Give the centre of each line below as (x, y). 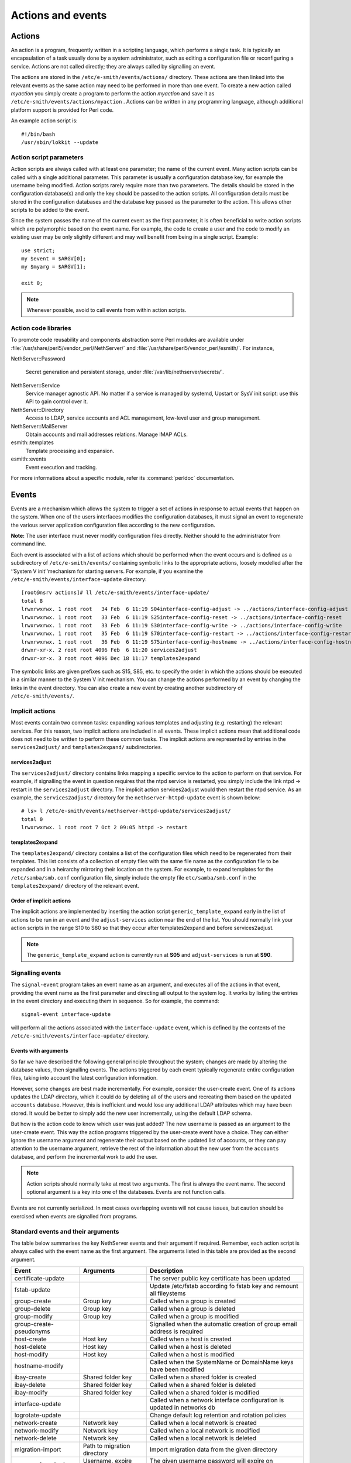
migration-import (38, 1450)
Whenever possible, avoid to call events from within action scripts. (106, 310)
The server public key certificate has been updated (220, 1279)
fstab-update (32, 1290)
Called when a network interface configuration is (217, 1400)
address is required (176, 1331)
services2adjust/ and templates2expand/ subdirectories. (87, 747)
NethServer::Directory (37, 410)
